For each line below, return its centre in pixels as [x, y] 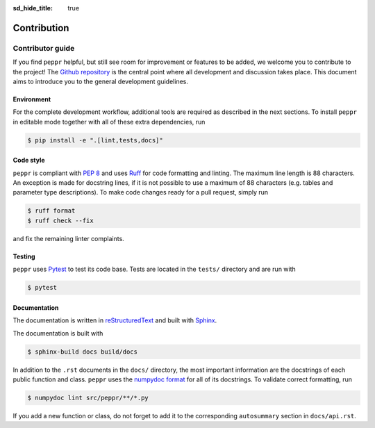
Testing [24, 256]
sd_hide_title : [33, 8]
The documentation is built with [58, 333]
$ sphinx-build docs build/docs [83, 352]
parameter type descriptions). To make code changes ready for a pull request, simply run [141, 192]
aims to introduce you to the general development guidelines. [101, 81]
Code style [29, 160]
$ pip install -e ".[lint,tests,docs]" [95, 140]
